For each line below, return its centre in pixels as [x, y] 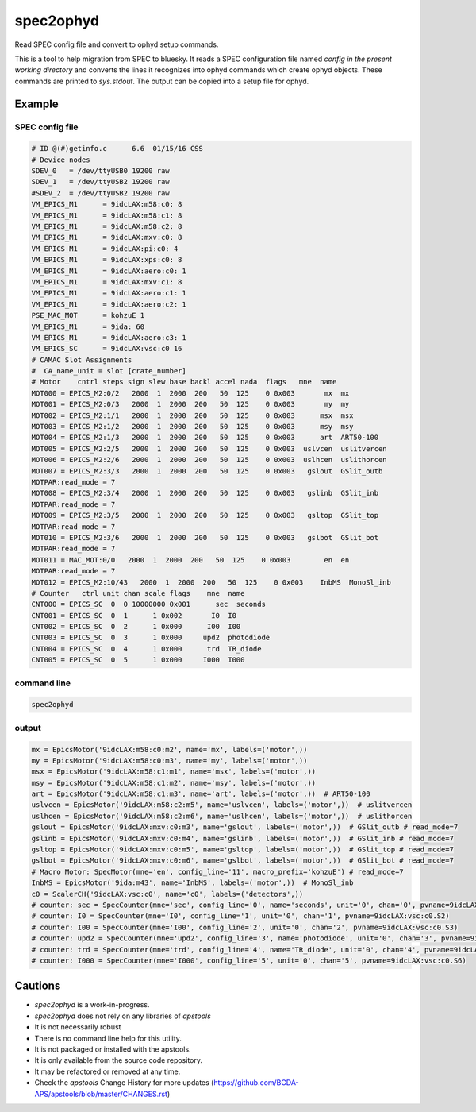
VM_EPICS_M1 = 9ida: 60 [88, 326]
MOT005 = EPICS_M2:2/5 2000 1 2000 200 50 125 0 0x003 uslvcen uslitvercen [209, 448]
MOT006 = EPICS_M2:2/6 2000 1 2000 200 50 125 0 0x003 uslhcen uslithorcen [209, 460]
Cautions [38, 986]
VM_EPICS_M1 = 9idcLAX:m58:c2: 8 [107, 227]
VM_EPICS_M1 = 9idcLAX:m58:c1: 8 [107, 215]
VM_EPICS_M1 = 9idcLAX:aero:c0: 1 [109, 271]
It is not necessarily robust [78, 1027]
